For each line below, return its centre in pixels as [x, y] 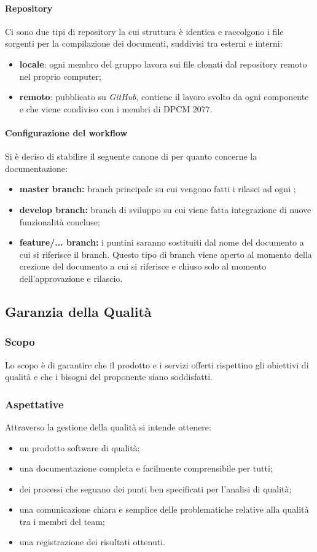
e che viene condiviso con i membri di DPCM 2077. [116, 108]
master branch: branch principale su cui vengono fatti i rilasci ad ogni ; [158, 189]
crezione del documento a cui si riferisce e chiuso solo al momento [143, 266]
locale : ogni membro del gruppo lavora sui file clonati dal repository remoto [163, 64]
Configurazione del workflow [66, 132]
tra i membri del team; [62, 521]
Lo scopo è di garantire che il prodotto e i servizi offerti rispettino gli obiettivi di [157, 364]
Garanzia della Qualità [78, 311]
